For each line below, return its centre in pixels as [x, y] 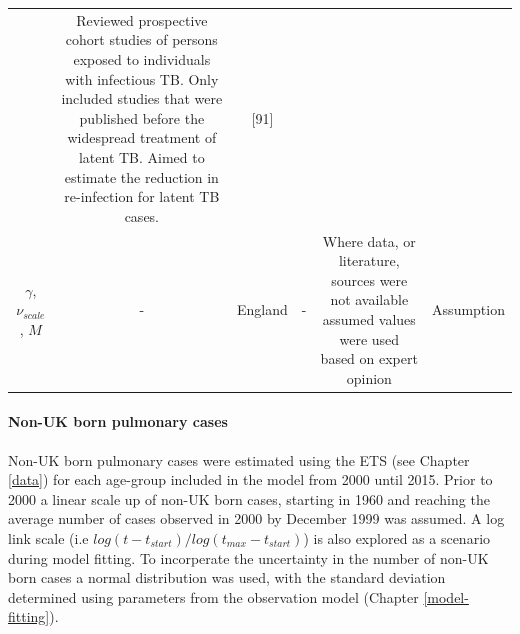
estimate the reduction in [141, 176]
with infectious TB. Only [142, 78]
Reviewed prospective [142, 19]
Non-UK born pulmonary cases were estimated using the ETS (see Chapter [239, 459]
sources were [369, 279]
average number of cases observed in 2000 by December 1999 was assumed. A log [256, 518]
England [262, 309]
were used [369, 338]
